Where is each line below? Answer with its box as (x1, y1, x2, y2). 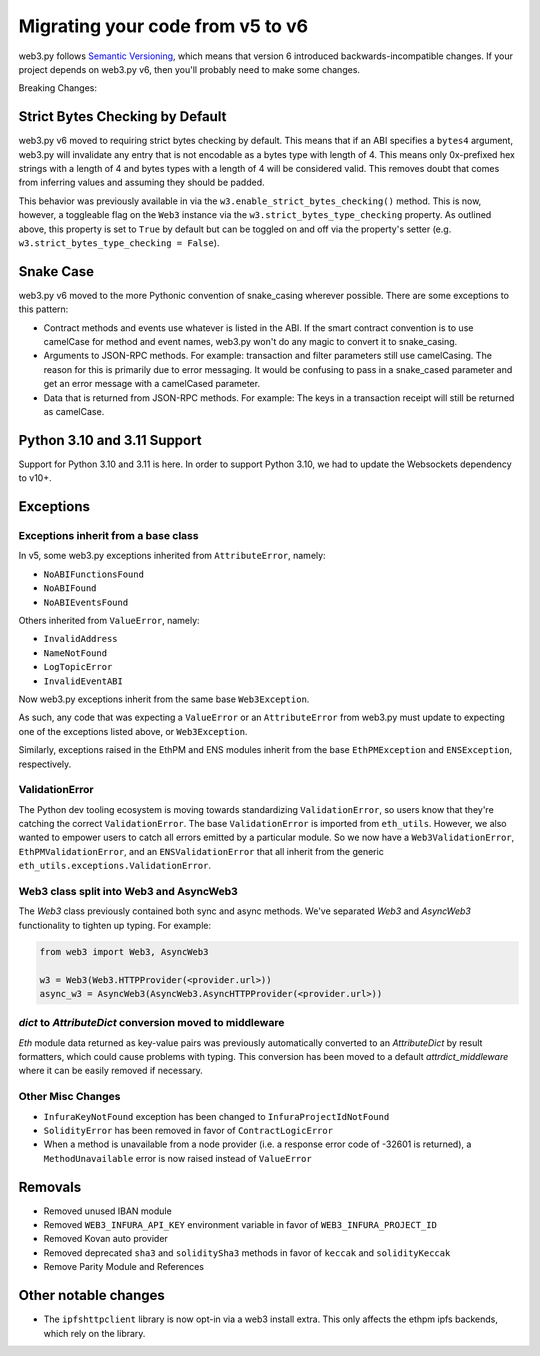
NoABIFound (43, 583, 97, 594)
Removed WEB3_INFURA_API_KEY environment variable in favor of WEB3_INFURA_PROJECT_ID (43, 1219, 437, 1231)
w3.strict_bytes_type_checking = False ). (18, 236, 220, 249)
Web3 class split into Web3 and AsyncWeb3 (18, 885, 239, 898)
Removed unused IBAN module (43, 1205, 172, 1217)
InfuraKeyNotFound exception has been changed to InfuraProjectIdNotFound (43, 1110, 390, 1122)
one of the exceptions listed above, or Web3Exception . (18, 725, 248, 737)
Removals (18, 1178, 82, 1195)
